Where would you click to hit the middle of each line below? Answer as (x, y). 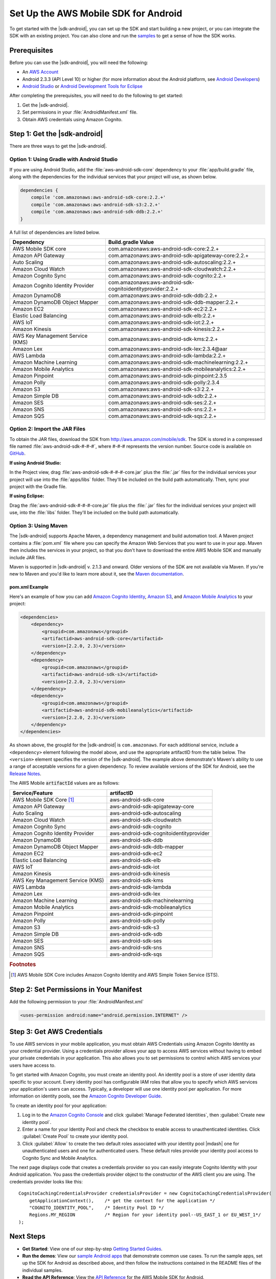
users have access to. (32, 1065)
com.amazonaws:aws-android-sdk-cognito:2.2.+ (167, 275)
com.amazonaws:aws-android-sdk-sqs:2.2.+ (163, 416)
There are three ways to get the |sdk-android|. (58, 146)
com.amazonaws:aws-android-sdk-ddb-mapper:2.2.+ (173, 302)
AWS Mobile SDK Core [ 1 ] (43, 800)
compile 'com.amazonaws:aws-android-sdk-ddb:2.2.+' (97, 212)
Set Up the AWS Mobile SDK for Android (96, 13)
